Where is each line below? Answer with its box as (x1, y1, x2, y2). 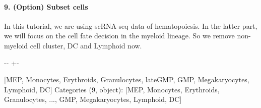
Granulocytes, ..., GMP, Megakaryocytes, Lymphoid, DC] (4, 94, 182, 104)
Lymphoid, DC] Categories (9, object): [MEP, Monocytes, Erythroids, (4, 84, 220, 94)
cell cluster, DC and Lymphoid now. (30, 40, 142, 50)
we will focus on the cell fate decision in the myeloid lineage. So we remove (4, 30, 235, 41)
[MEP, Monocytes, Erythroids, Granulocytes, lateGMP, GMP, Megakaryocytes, (4, 74, 249, 85)
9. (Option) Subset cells (4, 1, 88, 12)
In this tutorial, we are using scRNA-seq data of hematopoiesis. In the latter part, (4, 20, 257, 31)
